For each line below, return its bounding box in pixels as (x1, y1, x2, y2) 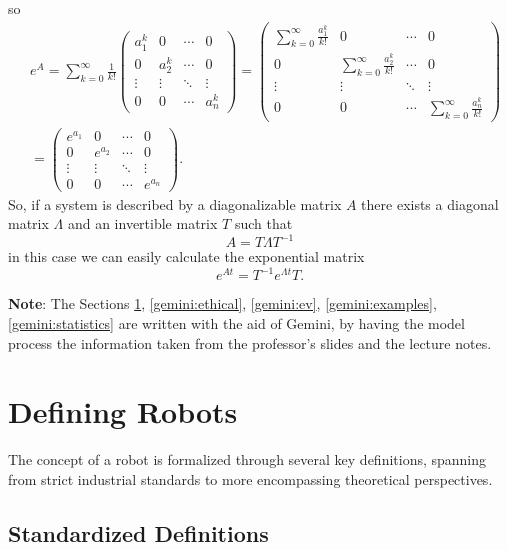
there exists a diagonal (361, 193, 499, 214)
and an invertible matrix (67, 213, 218, 234)
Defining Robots (8, 391, 238, 432)
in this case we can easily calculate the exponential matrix (8, 246, 365, 267)
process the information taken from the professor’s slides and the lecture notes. (8, 332, 492, 353)
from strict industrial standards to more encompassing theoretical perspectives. (8, 468, 493, 489)
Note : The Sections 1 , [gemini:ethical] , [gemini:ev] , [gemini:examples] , (8, 293, 437, 314)
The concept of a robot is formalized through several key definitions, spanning (8, 449, 487, 470)
